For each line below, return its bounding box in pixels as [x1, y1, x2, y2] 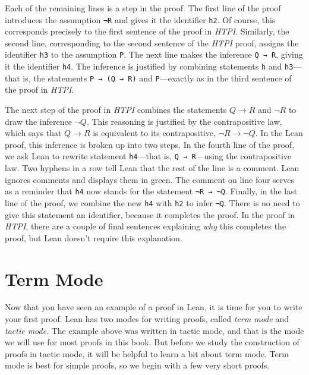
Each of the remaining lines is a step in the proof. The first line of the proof [5, 2, 281, 14]
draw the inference [5, 115, 72, 127]
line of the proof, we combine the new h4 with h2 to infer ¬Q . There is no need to [5, 196, 300, 209]
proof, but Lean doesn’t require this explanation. [5, 231, 182, 244]
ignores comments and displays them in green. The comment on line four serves [5, 173, 295, 185]
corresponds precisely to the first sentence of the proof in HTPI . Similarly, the [5, 25, 289, 37]
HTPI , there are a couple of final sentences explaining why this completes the [5, 220, 286, 232]
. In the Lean [255, 127, 303, 139]
